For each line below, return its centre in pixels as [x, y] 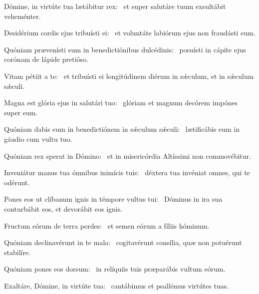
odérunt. [17, 182]
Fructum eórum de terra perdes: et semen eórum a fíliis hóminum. [107, 225]
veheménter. [22, 16]
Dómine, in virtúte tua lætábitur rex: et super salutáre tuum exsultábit [115, 6]
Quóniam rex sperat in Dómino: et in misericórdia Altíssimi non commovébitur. [128, 155]
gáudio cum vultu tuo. [38, 139]
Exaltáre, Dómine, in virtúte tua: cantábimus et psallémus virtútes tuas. [117, 285]
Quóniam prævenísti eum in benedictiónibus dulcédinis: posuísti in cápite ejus [125, 49]
